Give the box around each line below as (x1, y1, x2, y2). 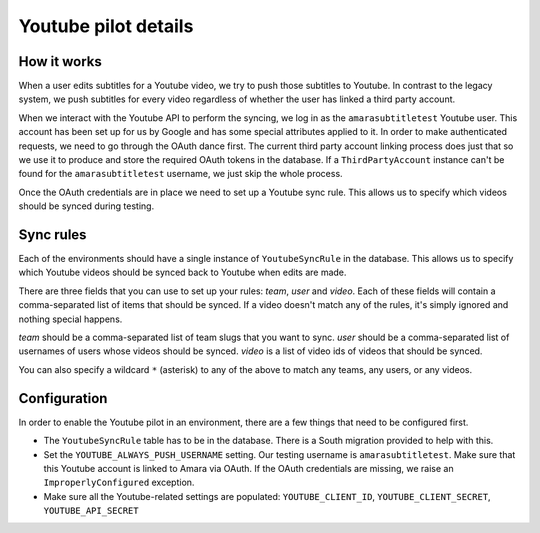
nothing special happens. (18, 313, 123, 325)
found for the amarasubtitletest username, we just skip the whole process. (18, 168, 344, 180)
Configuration (18, 390, 108, 407)
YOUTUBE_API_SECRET (43, 505, 139, 517)
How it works (18, 53, 102, 70)
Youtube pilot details (18, 15, 194, 37)
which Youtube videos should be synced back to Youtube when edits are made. (18, 266, 347, 279)
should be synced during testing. (18, 200, 155, 212)
